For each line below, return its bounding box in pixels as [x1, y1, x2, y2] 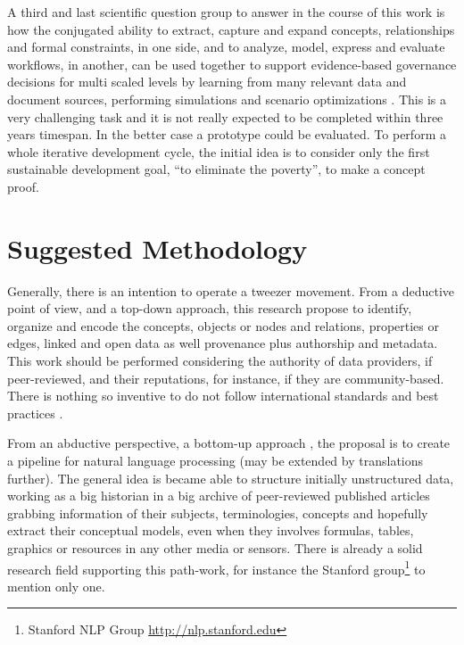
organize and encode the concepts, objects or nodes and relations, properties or [7, 316, 440, 335]
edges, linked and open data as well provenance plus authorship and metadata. [7, 334, 438, 352]
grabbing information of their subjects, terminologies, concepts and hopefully [7, 503, 428, 522]
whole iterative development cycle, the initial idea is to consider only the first [7, 142, 430, 161]
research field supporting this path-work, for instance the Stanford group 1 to [7, 557, 426, 578]
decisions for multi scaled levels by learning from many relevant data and [7, 72, 407, 91]
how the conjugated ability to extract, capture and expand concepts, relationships [7, 20, 455, 38]
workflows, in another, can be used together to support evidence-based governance [7, 54, 457, 73]
